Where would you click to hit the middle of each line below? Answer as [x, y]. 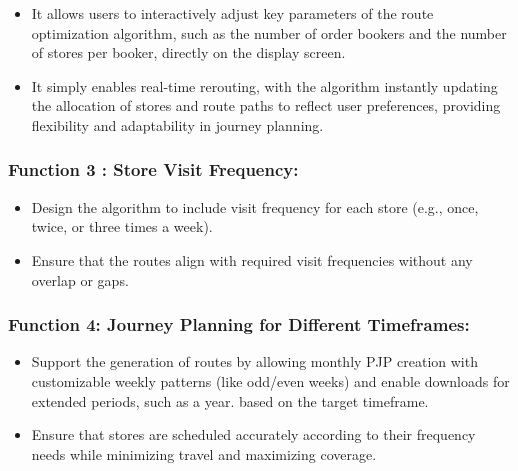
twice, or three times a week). [122, 226]
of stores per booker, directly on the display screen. [188, 52]
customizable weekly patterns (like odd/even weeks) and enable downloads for [270, 380]
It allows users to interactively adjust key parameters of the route [232, 13]
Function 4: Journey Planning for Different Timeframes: [239, 324]
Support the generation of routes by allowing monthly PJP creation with [254, 361]
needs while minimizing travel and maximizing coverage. [204, 453]
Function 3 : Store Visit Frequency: [153, 169]
